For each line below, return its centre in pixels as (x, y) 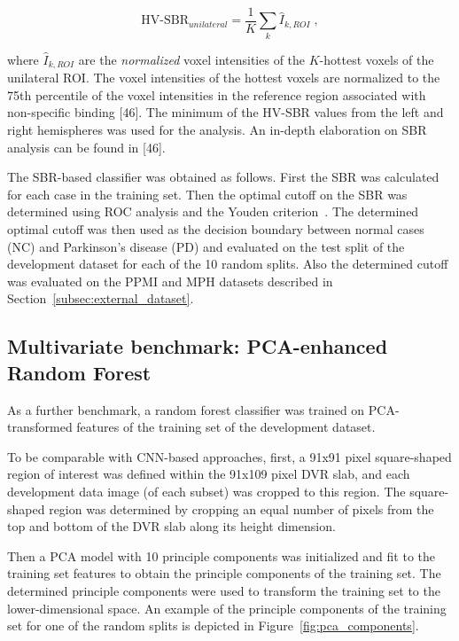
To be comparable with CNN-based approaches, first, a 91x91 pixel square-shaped (229, 456)
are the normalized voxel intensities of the (192, 59)
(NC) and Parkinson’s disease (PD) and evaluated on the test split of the (206, 246)
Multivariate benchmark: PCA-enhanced (198, 346)
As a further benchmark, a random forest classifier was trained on (186, 409)
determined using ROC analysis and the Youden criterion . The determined (213, 211)
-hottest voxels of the (377, 59)
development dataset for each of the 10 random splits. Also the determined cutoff (228, 264)
